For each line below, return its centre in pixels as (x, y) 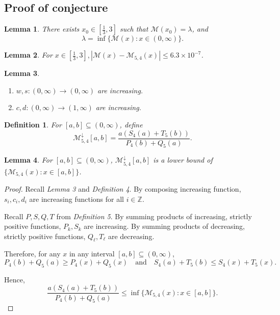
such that (134, 29)
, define (131, 124)
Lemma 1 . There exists (42, 29)
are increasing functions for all (77, 199)
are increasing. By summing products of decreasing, (164, 226)
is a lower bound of (183, 160)
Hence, (15, 279)
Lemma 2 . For (28, 55)
